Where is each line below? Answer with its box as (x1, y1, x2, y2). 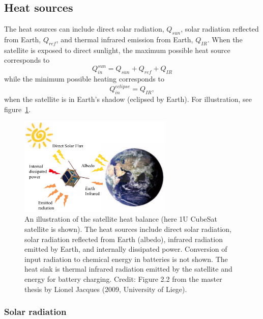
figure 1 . (4, 103, 31, 114)
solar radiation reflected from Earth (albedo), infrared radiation (24, 233, 223, 244)
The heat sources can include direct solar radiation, (4, 23, 164, 34)
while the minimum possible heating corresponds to (4, 73, 164, 84)
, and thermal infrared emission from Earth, (56, 34, 193, 44)
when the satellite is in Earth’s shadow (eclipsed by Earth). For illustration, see (4, 94, 252, 104)
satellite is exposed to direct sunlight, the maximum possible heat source (4, 44, 230, 55)
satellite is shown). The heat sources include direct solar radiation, (24, 224, 231, 234)
